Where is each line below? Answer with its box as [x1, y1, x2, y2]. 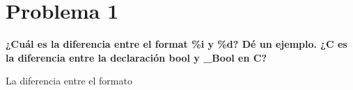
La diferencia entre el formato [6, 73, 132, 88]
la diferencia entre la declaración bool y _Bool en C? [6, 50, 267, 64]
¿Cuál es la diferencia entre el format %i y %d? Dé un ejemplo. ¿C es [6, 37, 347, 51]
